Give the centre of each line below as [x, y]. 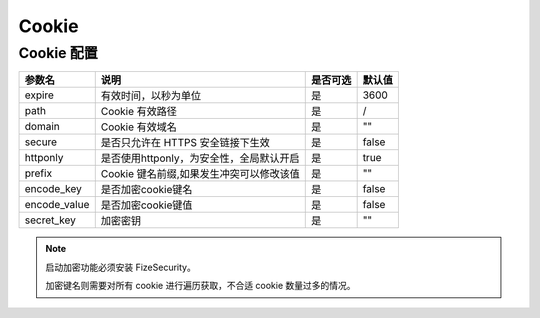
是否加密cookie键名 [146, 190]
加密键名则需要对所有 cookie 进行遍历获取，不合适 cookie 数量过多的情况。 [200, 286]
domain [42, 127]
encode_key [53, 189]
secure [41, 142]
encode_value [57, 205]
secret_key [50, 220]
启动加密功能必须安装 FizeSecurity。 [121, 267]
